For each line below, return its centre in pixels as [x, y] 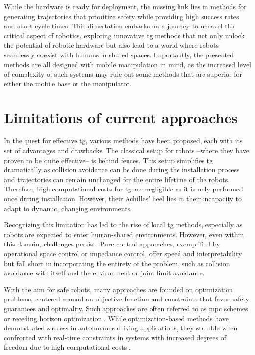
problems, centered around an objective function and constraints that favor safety [127, 299]
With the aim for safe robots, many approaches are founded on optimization [119, 289]
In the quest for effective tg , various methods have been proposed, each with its [123, 141]
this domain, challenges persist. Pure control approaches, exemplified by [112, 244]
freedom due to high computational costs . [67, 347]
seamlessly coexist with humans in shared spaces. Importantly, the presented [119, 54]
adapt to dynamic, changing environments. [68, 208]
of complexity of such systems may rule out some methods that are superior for [123, 74]
